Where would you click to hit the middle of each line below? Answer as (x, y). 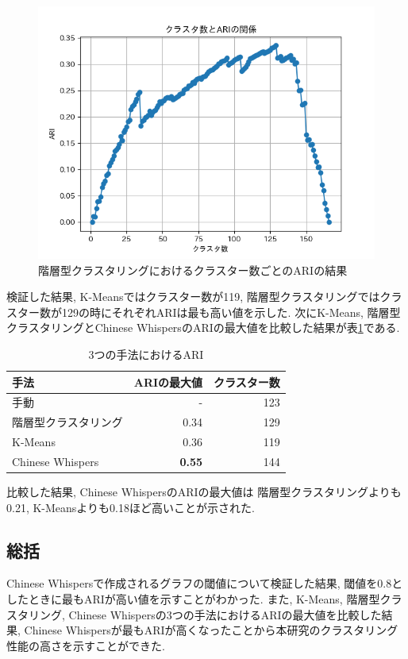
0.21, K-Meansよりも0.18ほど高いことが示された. (131, 507)
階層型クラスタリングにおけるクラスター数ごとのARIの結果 (193, 270)
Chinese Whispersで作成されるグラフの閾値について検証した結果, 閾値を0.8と (205, 583)
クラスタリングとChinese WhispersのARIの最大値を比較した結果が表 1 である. (203, 328)
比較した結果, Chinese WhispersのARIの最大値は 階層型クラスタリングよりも (204, 492)
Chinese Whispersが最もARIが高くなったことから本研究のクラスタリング (211, 630)
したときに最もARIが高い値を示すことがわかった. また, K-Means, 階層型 (193, 599)
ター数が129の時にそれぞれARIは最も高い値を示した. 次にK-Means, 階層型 (209, 312)
